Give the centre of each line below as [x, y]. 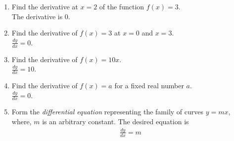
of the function [122, 6]
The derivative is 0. [41, 16]
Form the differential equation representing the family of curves [108, 112]
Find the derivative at [45, 6]
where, [22, 122]
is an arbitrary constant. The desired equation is [116, 122]
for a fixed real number [149, 86]
